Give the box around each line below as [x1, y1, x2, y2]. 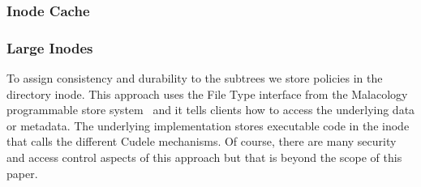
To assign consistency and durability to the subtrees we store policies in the [6, 70, 383, 87]
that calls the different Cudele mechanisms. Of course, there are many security [6, 133, 397, 150]
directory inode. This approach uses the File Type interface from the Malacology [6, 85, 408, 102]
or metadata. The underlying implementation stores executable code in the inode [6, 117, 410, 134]
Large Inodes [6, 37, 93, 57]
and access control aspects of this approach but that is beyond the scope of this [6, 149, 402, 166]
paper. [6, 164, 38, 181]
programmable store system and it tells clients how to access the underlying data [6, 101, 415, 118]
